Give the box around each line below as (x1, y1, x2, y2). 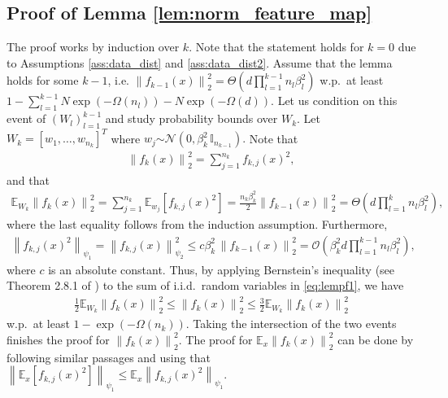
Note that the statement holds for (195, 38, 364, 55)
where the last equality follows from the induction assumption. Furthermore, (7, 216, 388, 233)
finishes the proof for (7, 330, 110, 348)
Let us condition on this (277, 92, 398, 109)
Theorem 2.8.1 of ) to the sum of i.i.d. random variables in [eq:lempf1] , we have (7, 277, 404, 294)
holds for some (7, 72, 79, 89)
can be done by (337, 330, 414, 348)
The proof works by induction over (7, 38, 180, 55)
